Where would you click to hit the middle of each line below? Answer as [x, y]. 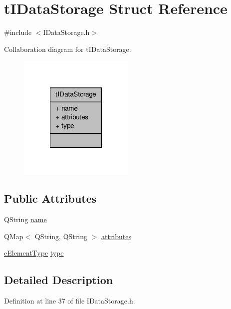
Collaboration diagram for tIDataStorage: [68, 49]
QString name [25, 219]
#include [18, 32]
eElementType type [34, 253]
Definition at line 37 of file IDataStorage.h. [70, 301]
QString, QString [61, 236]
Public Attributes [50, 198]
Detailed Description [59, 280]
